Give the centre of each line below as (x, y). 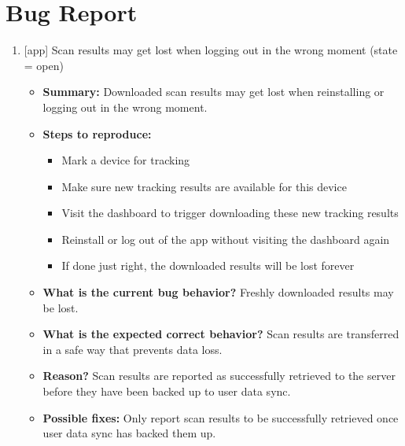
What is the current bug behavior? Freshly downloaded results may (218, 292)
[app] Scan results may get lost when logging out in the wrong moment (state (211, 50)
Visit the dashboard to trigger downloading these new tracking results (230, 213)
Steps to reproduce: (97, 133)
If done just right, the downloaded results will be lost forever (208, 265)
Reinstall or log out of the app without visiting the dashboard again (226, 239)
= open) (44, 65)
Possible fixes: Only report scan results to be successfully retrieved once (221, 417)
